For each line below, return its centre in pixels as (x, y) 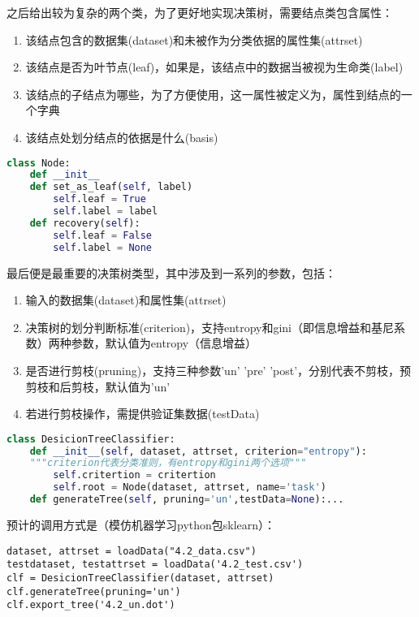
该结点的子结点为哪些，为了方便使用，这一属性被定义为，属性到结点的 (213, 94)
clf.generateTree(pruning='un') (94, 591)
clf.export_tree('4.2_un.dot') (91, 605)
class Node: (39, 163)
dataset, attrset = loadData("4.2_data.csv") (132, 551)
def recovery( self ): (85, 223)
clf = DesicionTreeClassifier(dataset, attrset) (140, 578)
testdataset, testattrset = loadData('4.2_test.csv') (155, 565)
